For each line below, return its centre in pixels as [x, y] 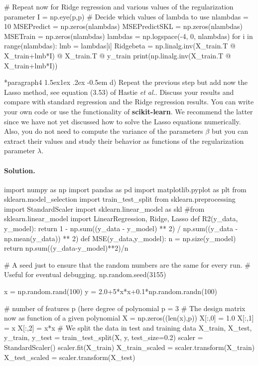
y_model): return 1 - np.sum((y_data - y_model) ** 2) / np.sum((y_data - [121, 228]
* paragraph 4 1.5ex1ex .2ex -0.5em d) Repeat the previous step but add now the [126, 82]
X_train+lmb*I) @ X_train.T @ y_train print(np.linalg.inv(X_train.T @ [118, 55]
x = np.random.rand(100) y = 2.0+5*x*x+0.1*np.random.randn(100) [111, 291]
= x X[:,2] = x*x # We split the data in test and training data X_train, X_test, [128, 327]
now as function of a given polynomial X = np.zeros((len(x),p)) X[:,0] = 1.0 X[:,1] [129, 318]
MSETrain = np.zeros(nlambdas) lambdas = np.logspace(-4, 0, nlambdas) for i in [129, 36]
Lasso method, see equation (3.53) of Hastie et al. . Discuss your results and [119, 92]
